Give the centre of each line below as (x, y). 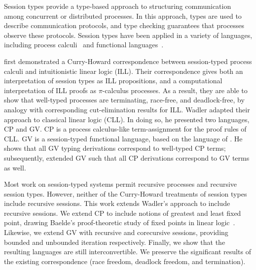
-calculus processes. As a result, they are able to (175, 90)
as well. (15, 167)
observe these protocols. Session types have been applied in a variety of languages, (128, 35)
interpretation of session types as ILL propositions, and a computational (113, 81)
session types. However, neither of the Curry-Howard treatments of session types (126, 193)
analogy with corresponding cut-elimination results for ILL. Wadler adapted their (127, 109)
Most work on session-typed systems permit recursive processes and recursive (121, 184)
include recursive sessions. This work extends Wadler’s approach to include (117, 203)
